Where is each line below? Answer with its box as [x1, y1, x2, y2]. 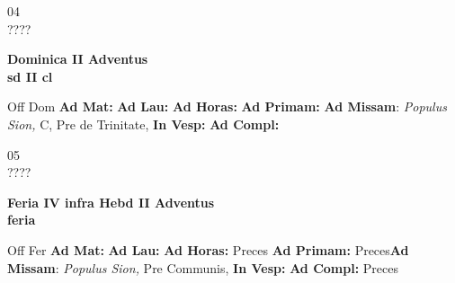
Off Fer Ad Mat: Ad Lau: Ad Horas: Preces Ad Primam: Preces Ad [7, 240, 409, 259]
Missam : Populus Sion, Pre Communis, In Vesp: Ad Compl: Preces [7, 258, 398, 277]
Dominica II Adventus [7, 49, 148, 68]
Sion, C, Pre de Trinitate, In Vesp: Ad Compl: [7, 114, 280, 133]
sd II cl [7, 66, 53, 85]
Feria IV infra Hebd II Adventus [7, 192, 215, 211]
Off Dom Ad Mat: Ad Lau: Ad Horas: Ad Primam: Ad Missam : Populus [7, 97, 447, 116]
